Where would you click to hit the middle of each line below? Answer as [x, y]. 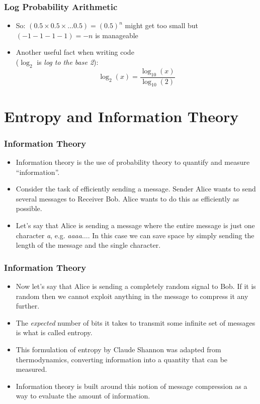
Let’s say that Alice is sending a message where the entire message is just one [135, 225]
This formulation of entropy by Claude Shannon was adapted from [118, 349]
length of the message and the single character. [88, 245]
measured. [31, 369]
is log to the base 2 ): [68, 62]
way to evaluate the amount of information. [83, 396]
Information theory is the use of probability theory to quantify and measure [133, 162]
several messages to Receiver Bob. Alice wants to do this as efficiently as [127, 198]
